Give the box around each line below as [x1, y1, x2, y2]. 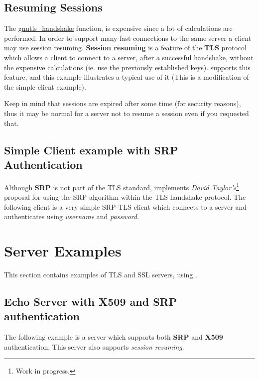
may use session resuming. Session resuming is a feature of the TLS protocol [4, 42, 247, 53]
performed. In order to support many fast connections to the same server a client [4, 32, 252, 43]
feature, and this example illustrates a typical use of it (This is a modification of [4, 72, 249, 82]
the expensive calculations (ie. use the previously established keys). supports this [4, 62, 251, 72]
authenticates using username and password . [4, 211, 139, 222]
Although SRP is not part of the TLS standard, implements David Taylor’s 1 [4, 180, 240, 192]
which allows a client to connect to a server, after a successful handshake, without [4, 52, 254, 62]
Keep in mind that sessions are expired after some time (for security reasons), [4, 98, 241, 109]
